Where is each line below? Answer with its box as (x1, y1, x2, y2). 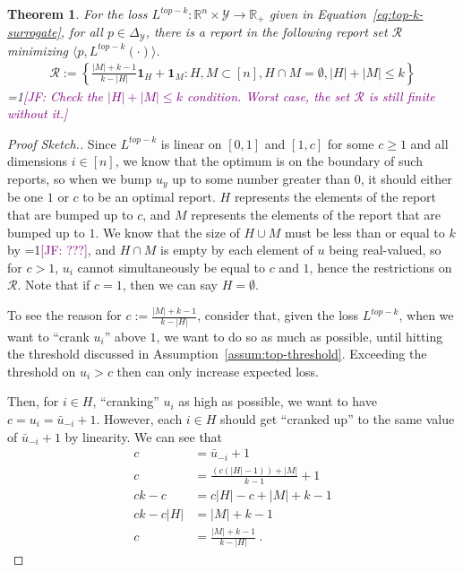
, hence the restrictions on (309, 257, 452, 276)
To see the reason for (7, 306, 122, 325)
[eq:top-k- (373, 4, 424, 22)
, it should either (360, 169, 452, 187)
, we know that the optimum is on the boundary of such (115, 152, 423, 170)
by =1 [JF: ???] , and (7, 240, 116, 259)
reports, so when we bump (7, 169, 152, 187)
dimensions (7, 152, 68, 170)
